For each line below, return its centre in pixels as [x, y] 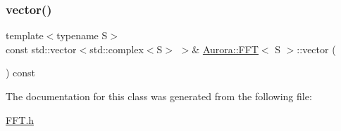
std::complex [117, 49]
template [25, 35]
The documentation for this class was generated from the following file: [159, 96]
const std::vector [41, 49]
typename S [82, 35]
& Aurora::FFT [225, 49]
